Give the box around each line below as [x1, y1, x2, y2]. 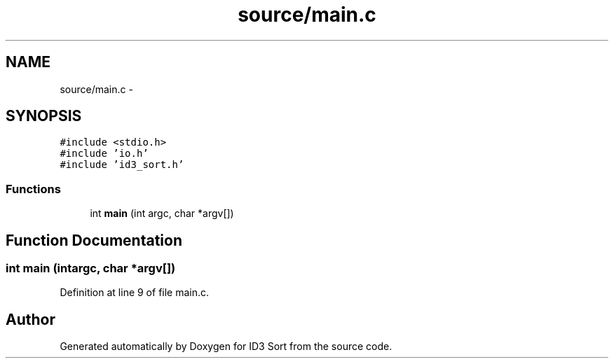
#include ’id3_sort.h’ [60, 159, 184, 171]
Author [6, 310, 55, 328]
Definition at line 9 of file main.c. [60, 286, 210, 299]
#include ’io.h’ [60, 148, 149, 160]
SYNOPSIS [6, 107, 82, 125]
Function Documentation [6, 231, 182, 249]
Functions [6, 181, 61, 196]
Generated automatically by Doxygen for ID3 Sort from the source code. [60, 340, 393, 353]
